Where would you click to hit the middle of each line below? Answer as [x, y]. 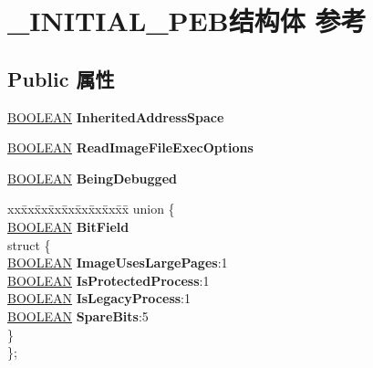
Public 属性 [61, 78]
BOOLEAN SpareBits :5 [78, 315]
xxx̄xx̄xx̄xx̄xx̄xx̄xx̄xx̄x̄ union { [91, 209]
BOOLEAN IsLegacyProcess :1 [99, 298]
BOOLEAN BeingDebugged [92, 178]
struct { [29, 244]
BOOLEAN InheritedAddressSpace [116, 116]
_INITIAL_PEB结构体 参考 [187, 21]
